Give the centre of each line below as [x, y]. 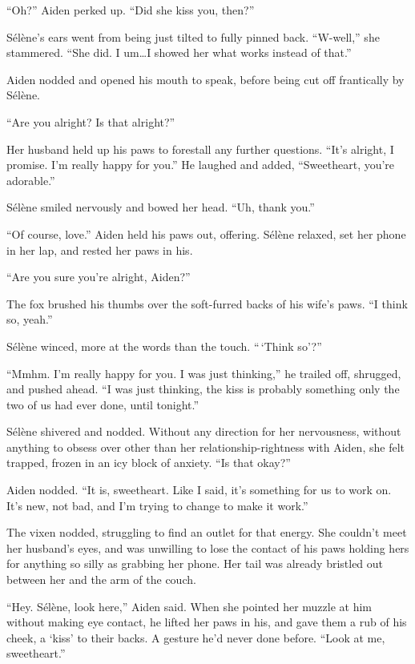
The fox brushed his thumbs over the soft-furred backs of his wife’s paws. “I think [207, 303]
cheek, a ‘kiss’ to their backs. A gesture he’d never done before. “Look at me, [196, 637]
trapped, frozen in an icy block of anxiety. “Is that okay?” [149, 463]
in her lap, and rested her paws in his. [100, 250]
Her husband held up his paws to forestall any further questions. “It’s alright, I [200, 149]
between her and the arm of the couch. [101, 579]
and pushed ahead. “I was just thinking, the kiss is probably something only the [203, 389]
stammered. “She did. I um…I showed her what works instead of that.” [179, 52]
